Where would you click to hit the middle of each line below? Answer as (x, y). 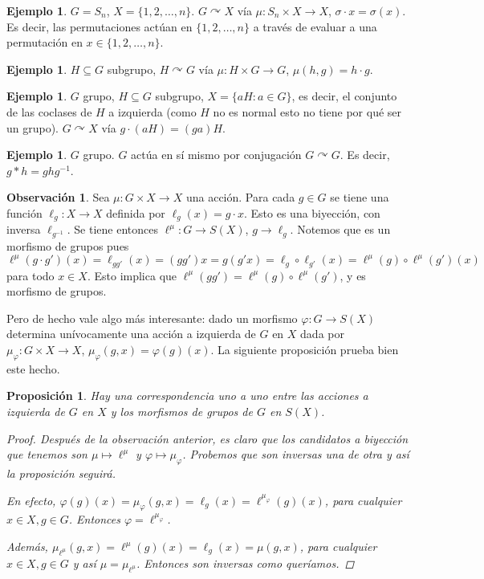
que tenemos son (47, 454)
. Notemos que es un (340, 229)
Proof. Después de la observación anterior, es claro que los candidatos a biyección (207, 438)
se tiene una (360, 197)
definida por (136, 212)
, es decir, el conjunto (344, 96)
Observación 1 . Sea (58, 197)
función (24, 212)
